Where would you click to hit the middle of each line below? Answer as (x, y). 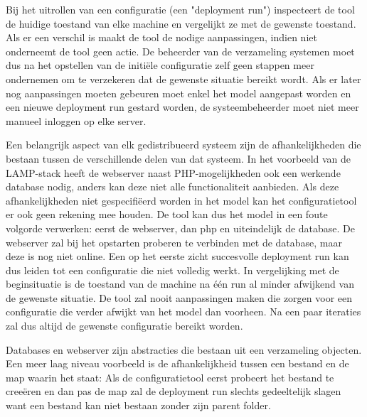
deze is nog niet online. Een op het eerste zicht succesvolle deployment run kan (177, 256)
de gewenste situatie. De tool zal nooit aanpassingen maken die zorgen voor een (179, 297)
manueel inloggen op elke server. (76, 120)
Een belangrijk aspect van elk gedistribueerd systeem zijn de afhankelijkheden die (183, 145)
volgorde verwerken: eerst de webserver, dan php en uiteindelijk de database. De (181, 228)
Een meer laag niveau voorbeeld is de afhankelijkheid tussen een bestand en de (177, 363)
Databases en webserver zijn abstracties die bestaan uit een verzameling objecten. (184, 349)
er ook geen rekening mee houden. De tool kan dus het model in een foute (167, 214)
